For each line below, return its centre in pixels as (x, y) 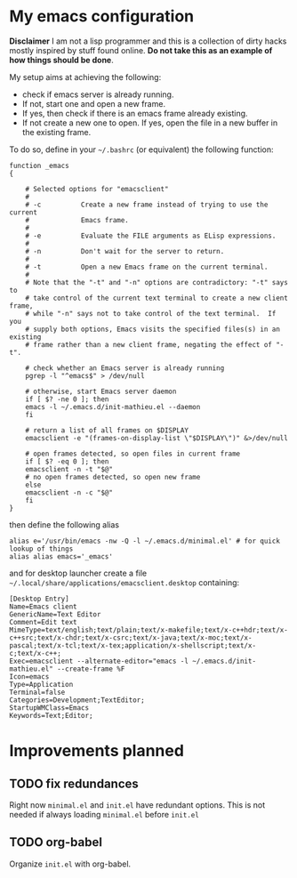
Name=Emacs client (43, 607)
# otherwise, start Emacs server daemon (101, 391)
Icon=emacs (29, 677)
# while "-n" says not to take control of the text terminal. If (151, 313)
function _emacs (39, 165)
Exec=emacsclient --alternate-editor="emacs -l (99, 661)
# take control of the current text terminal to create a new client (157, 298)
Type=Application (41, 684)
